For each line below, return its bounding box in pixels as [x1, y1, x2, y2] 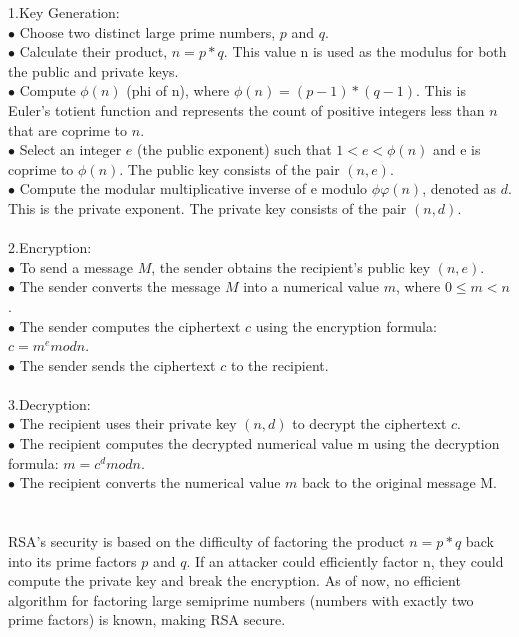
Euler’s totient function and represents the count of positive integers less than [8, 99, 485, 120]
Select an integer [19, 139, 122, 160]
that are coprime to [8, 119, 128, 140]
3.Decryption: [8, 393, 91, 414]
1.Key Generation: [8, 2, 120, 22]
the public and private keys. [8, 60, 179, 81]
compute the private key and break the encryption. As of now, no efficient [8, 570, 461, 591]
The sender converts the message [19, 276, 221, 297]
